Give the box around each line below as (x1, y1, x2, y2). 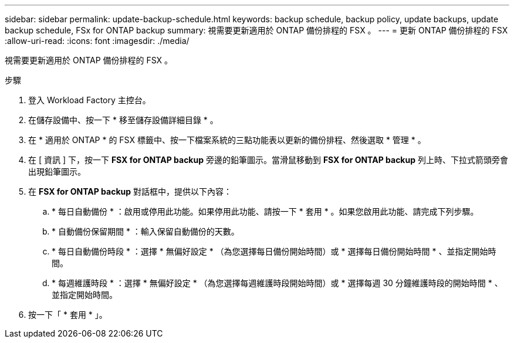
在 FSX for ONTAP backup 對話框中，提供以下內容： (28, 186, 232, 196)
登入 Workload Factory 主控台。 (28, 95, 151, 105)
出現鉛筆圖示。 (28, 167, 86, 176)
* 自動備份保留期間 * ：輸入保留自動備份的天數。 (52, 226, 239, 236)
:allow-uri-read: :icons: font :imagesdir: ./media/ (5, 36, 190, 46)
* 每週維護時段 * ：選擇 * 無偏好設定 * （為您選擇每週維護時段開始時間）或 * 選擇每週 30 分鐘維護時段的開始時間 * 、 (52, 278, 503, 288)
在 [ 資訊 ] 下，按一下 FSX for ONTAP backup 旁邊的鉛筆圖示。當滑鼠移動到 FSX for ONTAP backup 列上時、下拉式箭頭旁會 (28, 155, 508, 165)
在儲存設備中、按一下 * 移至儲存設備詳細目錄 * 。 (28, 115, 218, 125)
